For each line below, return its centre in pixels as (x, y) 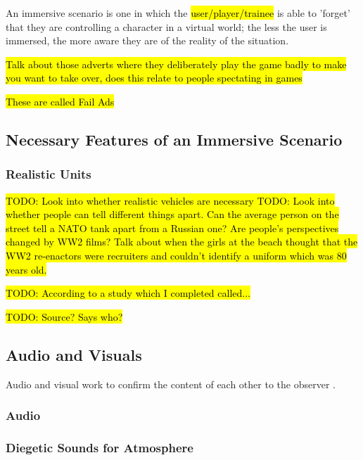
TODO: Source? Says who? (64, 316)
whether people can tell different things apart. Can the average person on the (172, 214)
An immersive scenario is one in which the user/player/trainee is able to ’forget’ (178, 13)
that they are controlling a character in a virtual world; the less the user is (166, 26)
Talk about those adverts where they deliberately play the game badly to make (176, 64)
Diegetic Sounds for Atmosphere (100, 447)
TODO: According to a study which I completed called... (128, 293)
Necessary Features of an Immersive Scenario (174, 139)
